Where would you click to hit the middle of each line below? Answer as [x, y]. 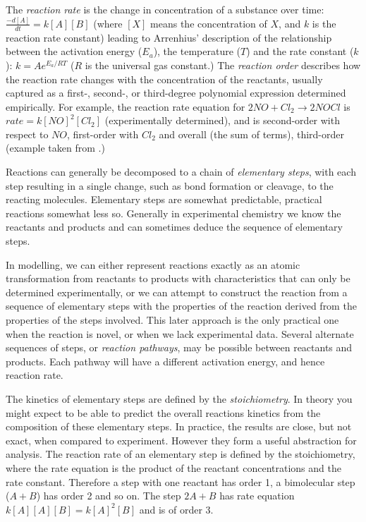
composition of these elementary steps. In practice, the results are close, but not [179, 426]
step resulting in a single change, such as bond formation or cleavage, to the [170, 185]
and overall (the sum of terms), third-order [251, 134]
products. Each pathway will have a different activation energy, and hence [165, 361]
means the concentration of [209, 23]
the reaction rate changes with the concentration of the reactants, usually [164, 79]
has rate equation [257, 496]
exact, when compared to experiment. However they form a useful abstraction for [181, 440]
